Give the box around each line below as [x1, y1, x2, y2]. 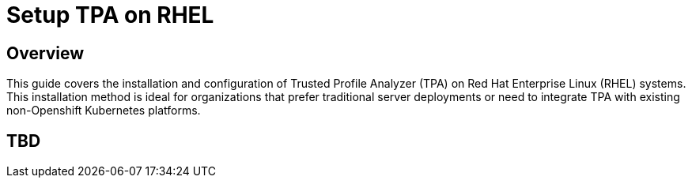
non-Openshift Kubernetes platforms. [6, 103, 201, 118]
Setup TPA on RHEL [6, 2, 214, 28]
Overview [6, 43, 85, 63]
